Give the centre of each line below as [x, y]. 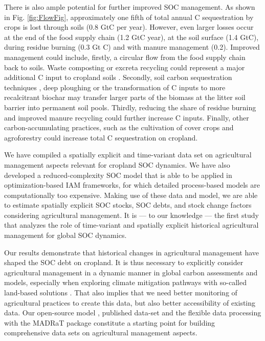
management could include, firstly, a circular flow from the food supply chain [125, 57]
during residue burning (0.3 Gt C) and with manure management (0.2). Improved [132, 47]
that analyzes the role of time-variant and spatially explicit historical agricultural [131, 225]
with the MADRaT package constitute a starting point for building [110, 322]
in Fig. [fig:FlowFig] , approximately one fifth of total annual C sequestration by [129, 17]
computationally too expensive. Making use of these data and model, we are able [131, 195]
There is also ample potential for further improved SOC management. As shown [130, 7]
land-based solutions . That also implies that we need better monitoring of [121, 293]
